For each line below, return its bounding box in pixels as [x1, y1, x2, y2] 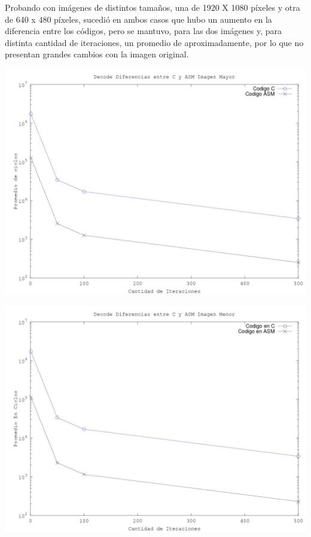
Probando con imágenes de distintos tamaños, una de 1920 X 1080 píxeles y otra [5, 1, 300, 13]
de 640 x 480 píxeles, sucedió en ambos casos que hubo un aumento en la [5, 13, 272, 25]
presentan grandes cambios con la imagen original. [5, 48, 189, 60]
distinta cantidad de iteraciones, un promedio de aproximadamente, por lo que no [5, 36, 304, 48]
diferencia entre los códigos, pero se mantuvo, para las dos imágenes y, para [5, 25, 282, 37]
